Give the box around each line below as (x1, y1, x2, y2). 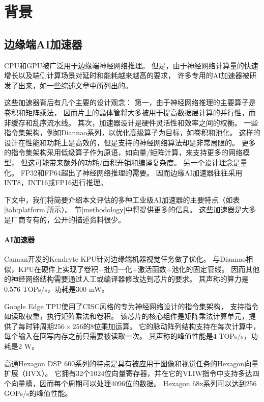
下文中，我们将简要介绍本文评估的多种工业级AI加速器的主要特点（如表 (4, 194, 240, 205)
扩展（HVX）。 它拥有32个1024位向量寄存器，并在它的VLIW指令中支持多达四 (4, 368, 259, 379)
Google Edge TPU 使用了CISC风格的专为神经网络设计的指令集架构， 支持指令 (4, 300, 259, 311)
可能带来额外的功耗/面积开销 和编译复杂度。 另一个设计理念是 (35, 157, 241, 167)
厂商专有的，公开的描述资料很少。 (11, 214, 125, 224)
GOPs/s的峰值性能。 (4, 388, 72, 398)
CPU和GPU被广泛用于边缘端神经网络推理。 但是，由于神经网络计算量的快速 (4, 60, 258, 70)
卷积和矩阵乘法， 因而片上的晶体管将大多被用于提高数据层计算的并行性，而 (4, 107, 256, 117)
